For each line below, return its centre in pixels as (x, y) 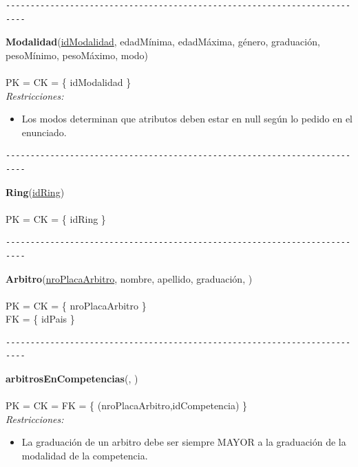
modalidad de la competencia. (85, 456)
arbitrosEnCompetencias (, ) (72, 379)
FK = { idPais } (40, 319)
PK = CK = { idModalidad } (69, 82)
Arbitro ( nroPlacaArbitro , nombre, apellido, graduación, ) (129, 278)
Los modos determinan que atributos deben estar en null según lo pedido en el (187, 119)
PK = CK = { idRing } (56, 218)
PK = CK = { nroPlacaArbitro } (76, 305)
